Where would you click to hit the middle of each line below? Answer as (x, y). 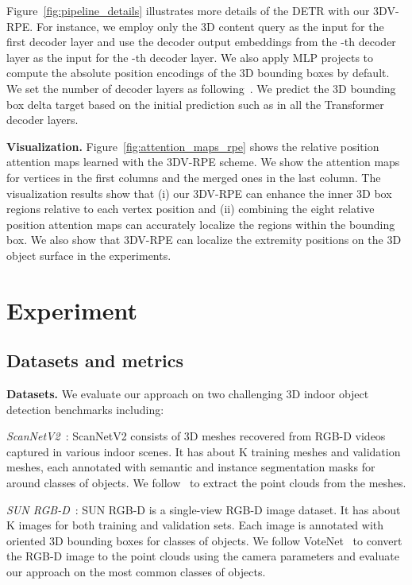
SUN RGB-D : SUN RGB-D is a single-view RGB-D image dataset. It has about (204, 509)
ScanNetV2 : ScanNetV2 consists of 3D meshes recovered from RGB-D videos (196, 436)
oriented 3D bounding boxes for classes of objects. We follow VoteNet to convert (204, 540)
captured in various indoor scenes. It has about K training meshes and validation (204, 451)
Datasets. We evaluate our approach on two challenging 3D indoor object (188, 394)
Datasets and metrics (95, 360)
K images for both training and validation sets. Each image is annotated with (195, 525)
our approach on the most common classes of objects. (136, 572)
